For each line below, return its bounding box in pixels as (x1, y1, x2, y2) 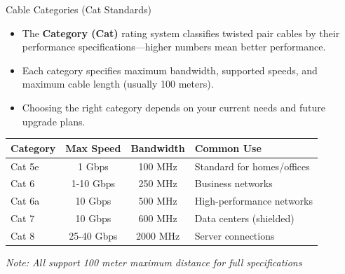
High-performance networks (194, 193, 313, 208)
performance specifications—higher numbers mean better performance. (22, 39, 326, 54)
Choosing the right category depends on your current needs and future (22, 100, 325, 114)
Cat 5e (11, 158, 39, 173)
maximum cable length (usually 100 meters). (22, 76, 214, 91)
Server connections (194, 228, 275, 242)
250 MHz (138, 176, 177, 191)
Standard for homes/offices (194, 158, 310, 173)
